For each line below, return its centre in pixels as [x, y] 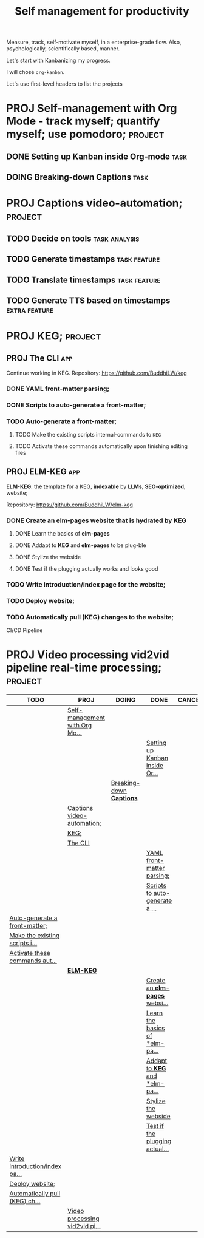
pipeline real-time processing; [84, 668]
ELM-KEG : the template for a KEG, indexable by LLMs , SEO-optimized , [96, 486]
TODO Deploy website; [40, 601]
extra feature [30, 310]
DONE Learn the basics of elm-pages [63, 534]
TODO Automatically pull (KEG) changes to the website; [90, 617]
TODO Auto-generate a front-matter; [62, 421]
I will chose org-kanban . [36, 72]
